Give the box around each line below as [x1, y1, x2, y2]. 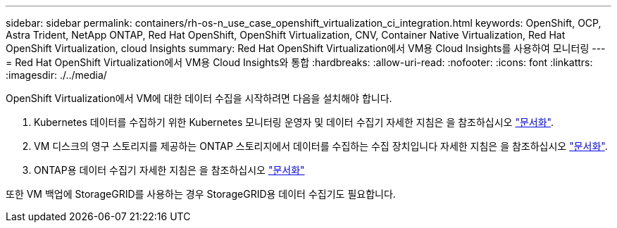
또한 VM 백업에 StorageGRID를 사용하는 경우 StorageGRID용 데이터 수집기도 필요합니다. [6, 188, 396, 200]
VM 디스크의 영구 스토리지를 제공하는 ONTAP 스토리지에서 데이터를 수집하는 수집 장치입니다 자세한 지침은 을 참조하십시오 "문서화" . [34, 140, 608, 152]
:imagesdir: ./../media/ [6, 69, 107, 81]
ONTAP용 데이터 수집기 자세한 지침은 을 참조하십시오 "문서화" [34, 164, 305, 176]
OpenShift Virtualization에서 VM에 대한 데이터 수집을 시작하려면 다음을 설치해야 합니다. [6, 92, 392, 104]
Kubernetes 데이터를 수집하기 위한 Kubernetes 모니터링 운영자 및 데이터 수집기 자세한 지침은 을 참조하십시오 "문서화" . [34, 116, 554, 128]
